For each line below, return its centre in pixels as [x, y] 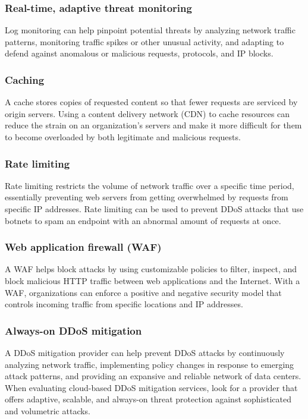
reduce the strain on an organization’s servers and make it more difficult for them [153, 125]
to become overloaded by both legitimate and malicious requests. [123, 137]
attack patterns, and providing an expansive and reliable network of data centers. [153, 376]
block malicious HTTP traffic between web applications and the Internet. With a [153, 281]
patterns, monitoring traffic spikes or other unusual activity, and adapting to [144, 41]
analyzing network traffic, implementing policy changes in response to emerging [150, 364]
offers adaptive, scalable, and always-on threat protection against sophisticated [148, 399]
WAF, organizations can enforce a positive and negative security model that [143, 292]
